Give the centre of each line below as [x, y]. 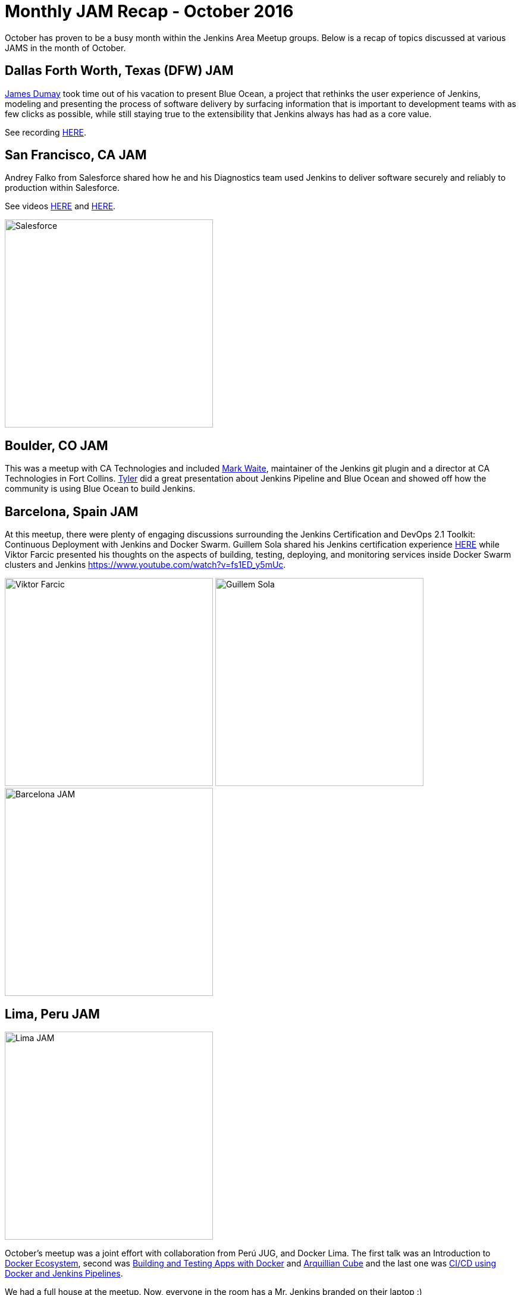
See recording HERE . [45, 132]
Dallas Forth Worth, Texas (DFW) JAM [119, 71]
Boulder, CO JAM [57, 445]
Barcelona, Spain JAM [72, 511]
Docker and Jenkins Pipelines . [64, 1273]
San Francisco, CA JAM [76, 155]
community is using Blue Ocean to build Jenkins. [100, 489]
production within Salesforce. [62, 188]
